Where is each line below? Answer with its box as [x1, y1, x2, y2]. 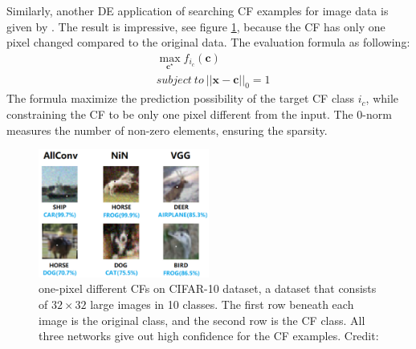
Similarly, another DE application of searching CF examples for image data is [6, 2, 389, 18]
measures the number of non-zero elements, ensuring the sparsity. [6, 121, 328, 138]
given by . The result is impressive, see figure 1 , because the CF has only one [6, 18, 385, 34]
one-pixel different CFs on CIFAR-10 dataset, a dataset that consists [39, 280, 377, 297]
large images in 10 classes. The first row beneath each [90, 296, 354, 312]
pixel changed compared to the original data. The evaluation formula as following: [6, 34, 410, 51]
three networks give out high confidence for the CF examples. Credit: [39, 327, 379, 344]
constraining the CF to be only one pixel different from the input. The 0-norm [6, 106, 392, 122]
